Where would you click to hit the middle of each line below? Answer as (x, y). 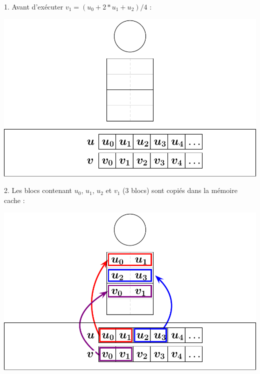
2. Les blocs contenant (38, 190)
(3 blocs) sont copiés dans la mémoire (180, 190)
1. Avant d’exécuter (34, 6)
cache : (14, 200)
